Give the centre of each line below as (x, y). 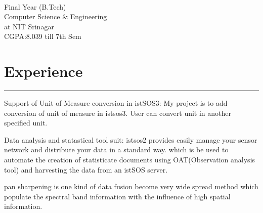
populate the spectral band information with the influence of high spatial (117, 196)
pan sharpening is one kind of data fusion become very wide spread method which (131, 186)
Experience (43, 71)
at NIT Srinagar (29, 26)
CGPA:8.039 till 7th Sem (43, 36)
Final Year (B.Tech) (35, 6)
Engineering (89, 16)
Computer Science (32, 16)
